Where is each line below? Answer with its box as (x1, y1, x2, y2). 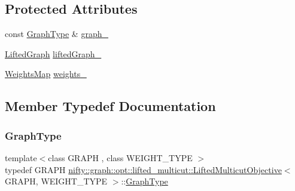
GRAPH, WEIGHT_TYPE (5, 175, 108, 187)
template (5, 151, 37, 164)
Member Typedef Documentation (5, 97, 216, 115)
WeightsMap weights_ (5, 67, 87, 80)
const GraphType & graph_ (5, 27, 108, 40)
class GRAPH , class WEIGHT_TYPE (48, 151, 193, 164)
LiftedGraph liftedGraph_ (5, 47, 102, 60)
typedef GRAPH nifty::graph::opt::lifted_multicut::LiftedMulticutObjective (5, 163, 282, 175)
